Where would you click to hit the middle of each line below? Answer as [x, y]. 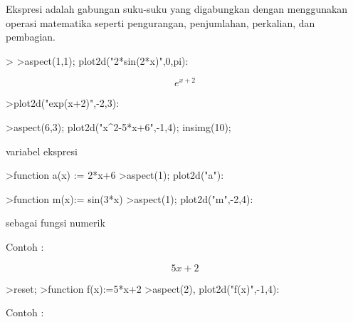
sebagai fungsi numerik [56, 223]
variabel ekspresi [42, 151]
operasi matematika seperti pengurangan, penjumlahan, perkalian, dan [160, 22]
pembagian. [31, 37]
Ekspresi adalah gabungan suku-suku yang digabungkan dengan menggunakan [177, 9]
